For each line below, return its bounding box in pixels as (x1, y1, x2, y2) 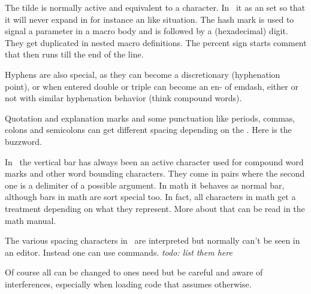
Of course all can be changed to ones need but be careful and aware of (5, 266, 263, 278)
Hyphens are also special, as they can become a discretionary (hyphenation (5, 68, 280, 80)
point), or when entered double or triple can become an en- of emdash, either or (5, 80, 298, 92)
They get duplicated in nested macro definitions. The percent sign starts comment (5, 36, 307, 49)
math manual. (5, 214, 56, 226)
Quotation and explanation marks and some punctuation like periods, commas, (5, 111, 295, 124)
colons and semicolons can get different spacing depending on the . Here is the (5, 123, 292, 136)
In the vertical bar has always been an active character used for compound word (5, 155, 304, 168)
